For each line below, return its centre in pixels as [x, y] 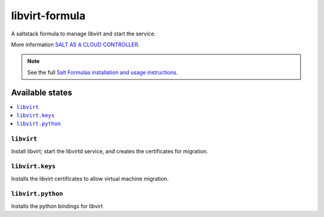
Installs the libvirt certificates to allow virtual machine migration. [90, 179]
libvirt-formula [48, 16]
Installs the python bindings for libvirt [57, 206]
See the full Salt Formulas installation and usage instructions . [103, 72]
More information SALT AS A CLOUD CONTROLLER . [76, 44]
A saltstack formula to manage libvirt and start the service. [83, 34]
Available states [42, 92]
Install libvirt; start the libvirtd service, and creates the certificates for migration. [109, 151]
